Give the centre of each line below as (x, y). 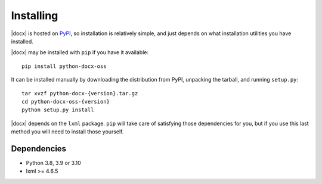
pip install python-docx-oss (64, 66)
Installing (35, 15)
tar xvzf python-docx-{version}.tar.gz (80, 93)
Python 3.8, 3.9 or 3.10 (54, 163)
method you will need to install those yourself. (67, 132)
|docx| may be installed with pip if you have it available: (80, 52)
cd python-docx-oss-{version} (66, 102)
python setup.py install (58, 110)
